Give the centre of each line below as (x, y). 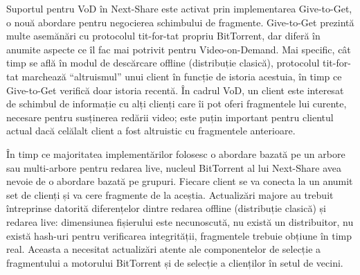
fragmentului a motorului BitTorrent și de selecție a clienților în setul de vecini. (175, 262)
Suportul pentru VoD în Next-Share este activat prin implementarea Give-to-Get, (179, 8)
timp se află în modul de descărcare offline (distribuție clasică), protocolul (163, 63)
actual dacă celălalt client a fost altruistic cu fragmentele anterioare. (151, 131)
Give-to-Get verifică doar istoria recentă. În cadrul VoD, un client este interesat (175, 90)
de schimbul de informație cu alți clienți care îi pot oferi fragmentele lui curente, (177, 104)
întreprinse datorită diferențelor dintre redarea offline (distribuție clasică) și (166, 208)
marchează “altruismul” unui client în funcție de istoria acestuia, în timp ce (182, 76)
